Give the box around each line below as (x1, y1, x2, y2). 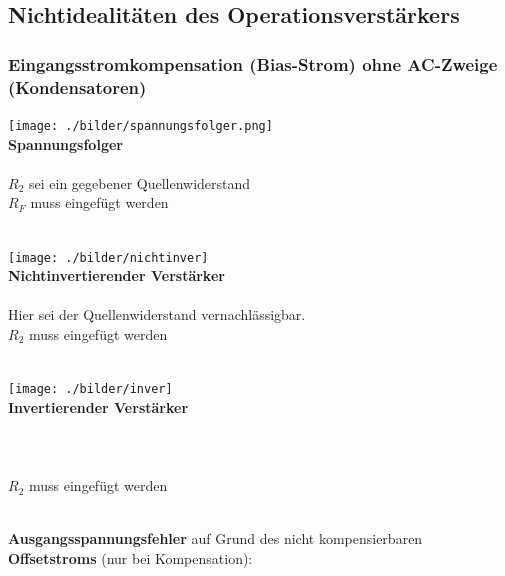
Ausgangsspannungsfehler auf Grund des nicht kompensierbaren (8, 528, 423, 549)
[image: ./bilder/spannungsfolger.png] (8, 118, 273, 133)
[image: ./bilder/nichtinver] (8, 250, 209, 265)
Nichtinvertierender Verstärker (8, 265, 225, 286)
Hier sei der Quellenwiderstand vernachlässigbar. (8, 304, 306, 325)
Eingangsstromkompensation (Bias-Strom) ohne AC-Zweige (8, 51, 498, 76)
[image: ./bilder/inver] (8, 382, 173, 397)
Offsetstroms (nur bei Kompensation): (8, 547, 253, 568)
